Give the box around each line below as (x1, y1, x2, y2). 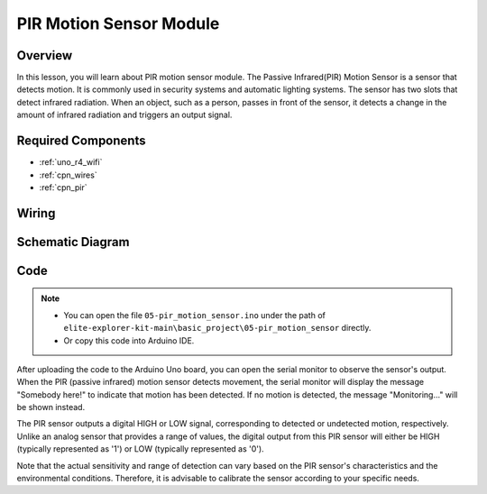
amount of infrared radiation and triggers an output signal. (16, 109, 233, 121)
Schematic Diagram (16, 234, 130, 250)
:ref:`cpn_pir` (39, 181, 87, 193)
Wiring (16, 206, 56, 221)
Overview (16, 48, 73, 63)
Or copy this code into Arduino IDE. (63, 334, 195, 346)
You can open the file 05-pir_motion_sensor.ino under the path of (63, 309, 326, 320)
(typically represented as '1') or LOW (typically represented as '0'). (16, 444, 265, 454)
